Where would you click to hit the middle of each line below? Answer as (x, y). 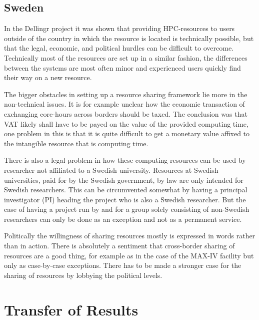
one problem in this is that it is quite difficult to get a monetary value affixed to (127, 133)
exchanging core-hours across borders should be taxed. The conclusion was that (126, 113)
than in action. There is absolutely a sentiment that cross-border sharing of (119, 246)
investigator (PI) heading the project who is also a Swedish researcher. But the (125, 199)
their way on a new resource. (48, 77)
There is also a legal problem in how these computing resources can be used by (125, 160)
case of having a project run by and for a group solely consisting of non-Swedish (127, 209)
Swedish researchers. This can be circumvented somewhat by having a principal (126, 190)
